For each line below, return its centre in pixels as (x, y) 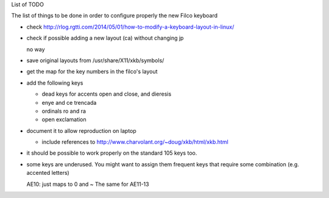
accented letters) (48, 173)
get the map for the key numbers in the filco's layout (92, 72)
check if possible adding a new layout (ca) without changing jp (105, 38)
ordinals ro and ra (64, 111)
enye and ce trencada (69, 102)
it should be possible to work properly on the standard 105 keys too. (112, 153)
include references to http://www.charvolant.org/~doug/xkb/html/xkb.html (135, 142)
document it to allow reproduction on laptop (81, 130)
